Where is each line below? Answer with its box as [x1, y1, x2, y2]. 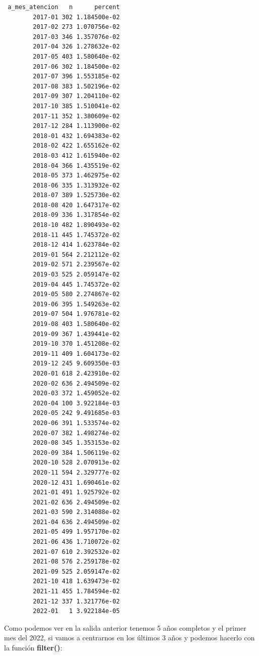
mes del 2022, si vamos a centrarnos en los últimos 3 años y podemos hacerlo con [4, 632, 255, 643]
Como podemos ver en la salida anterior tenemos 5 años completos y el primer [4, 622, 246, 633]
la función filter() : [4, 642, 63, 652]
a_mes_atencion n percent [8, 4, 120, 11]
